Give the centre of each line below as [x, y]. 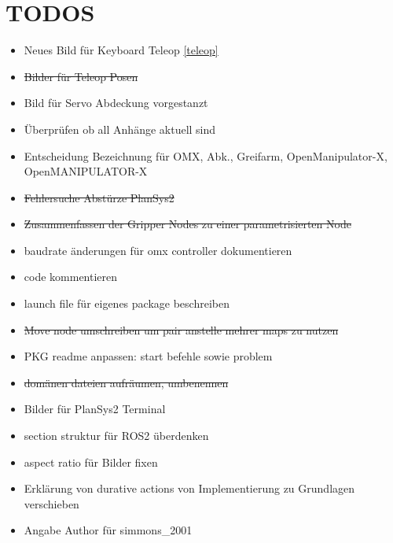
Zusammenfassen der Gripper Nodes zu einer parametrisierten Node [187, 224]
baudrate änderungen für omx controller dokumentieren [158, 250]
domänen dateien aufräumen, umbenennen [126, 382]
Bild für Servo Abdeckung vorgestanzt [116, 103]
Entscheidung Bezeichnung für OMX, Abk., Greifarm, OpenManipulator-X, [206, 155]
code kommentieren [71, 277]
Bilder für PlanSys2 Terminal [95, 409]
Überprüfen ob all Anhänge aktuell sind [120, 129]
